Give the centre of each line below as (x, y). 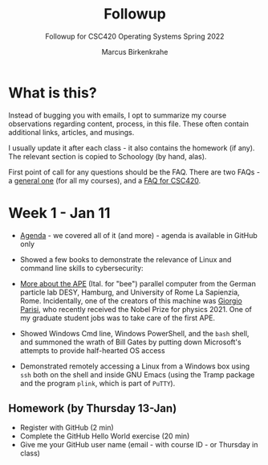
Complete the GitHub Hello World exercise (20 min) (105, 436)
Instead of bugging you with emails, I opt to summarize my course (118, 115)
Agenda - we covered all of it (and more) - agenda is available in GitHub (139, 235)
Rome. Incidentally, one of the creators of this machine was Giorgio (131, 300)
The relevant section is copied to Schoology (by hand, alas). (108, 156)
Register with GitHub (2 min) (67, 428)
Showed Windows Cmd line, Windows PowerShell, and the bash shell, (134, 333)
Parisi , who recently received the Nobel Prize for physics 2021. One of (136, 309)
